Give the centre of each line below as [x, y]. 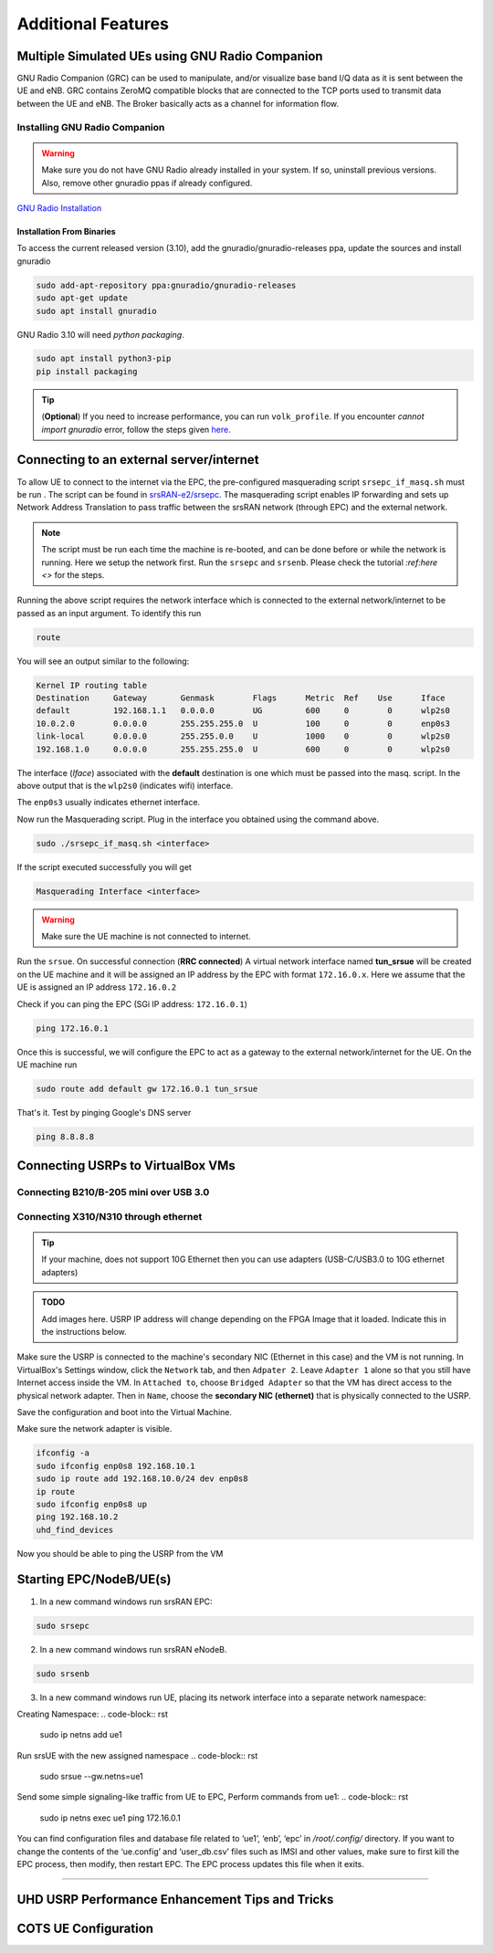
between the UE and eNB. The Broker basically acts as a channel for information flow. [178, 103]
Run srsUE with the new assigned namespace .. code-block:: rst [137, 1755]
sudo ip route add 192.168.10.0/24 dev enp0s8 [142, 1479]
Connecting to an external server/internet [138, 460]
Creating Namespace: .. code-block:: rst [92, 1714]
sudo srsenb [63, 1674]
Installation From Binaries [66, 231]
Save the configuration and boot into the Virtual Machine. [125, 1412]
